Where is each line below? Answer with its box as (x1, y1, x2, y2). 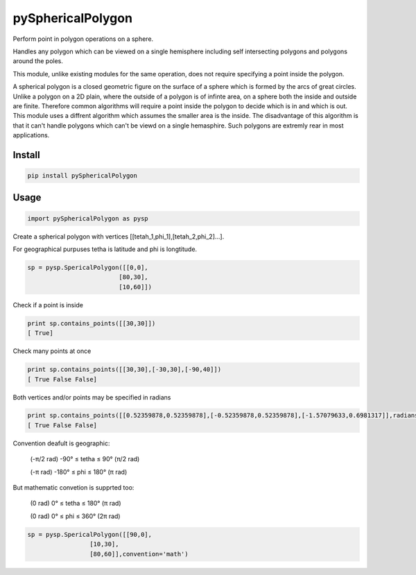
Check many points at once (12, 347, 92, 355)
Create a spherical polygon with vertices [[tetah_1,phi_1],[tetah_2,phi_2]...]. (12, 232, 225, 241)
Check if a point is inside (12, 300, 83, 309)
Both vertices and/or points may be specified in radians (12, 393, 171, 402)
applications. (12, 131, 50, 139)
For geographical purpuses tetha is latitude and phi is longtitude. (12, 245, 198, 253)
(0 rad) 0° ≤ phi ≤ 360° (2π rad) (30, 512, 121, 520)
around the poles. (12, 57, 64, 65)
